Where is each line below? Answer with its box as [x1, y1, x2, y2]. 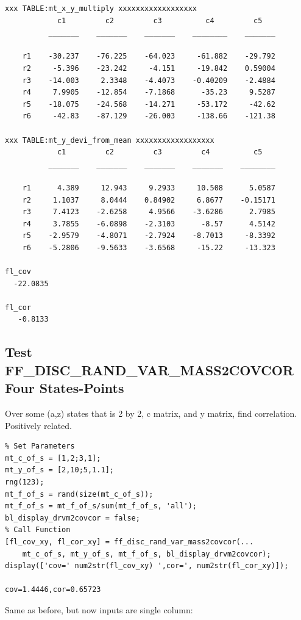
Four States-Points [5, 378, 124, 397]
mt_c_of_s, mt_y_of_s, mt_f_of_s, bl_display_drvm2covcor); [22, 549, 271, 558]
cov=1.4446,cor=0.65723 [5, 585, 101, 594]
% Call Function [5, 525, 71, 535]
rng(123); [5, 477, 44, 486]
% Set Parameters [5, 442, 75, 451]
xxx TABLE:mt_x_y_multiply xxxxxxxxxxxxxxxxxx [5, 4, 197, 13]
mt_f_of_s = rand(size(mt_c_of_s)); [5, 489, 154, 499]
